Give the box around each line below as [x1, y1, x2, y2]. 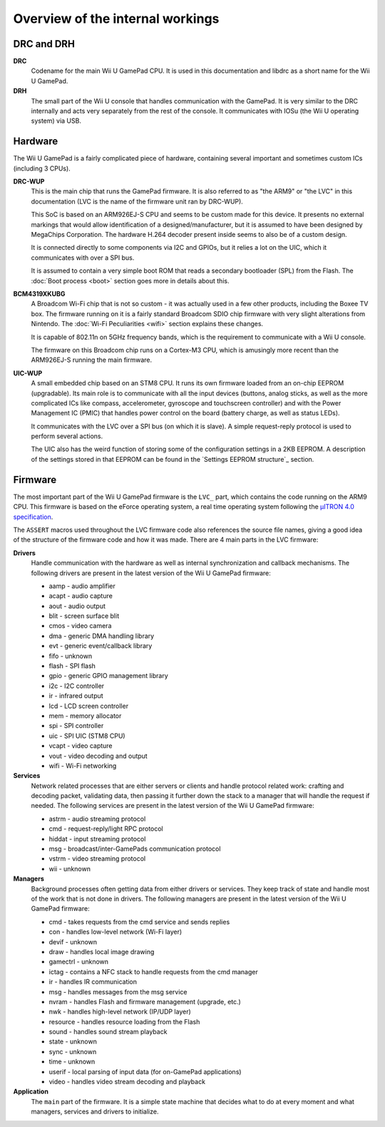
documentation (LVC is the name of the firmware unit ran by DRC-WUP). [31, 197, 244, 206]
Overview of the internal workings [13, 11, 220, 26]
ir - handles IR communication [48, 978, 138, 986]
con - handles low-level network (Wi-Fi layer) [48, 928, 183, 936]
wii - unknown [48, 864, 91, 873]
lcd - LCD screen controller [48, 702, 128, 710]
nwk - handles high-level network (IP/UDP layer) [48, 1007, 192, 1016]
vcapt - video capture [48, 742, 113, 750]
